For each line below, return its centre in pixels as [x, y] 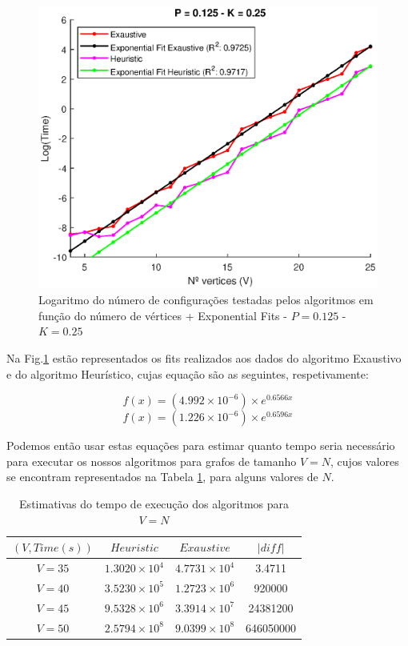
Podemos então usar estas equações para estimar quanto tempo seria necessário [201, 445]
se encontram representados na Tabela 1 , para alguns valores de [162, 477]
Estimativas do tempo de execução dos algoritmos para [154, 503]
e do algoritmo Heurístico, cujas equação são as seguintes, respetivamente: [188, 373]
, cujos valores [365, 461]
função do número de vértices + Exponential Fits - [163, 315]
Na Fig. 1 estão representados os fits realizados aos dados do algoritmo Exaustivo [204, 358]
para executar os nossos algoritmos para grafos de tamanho [152, 461]
